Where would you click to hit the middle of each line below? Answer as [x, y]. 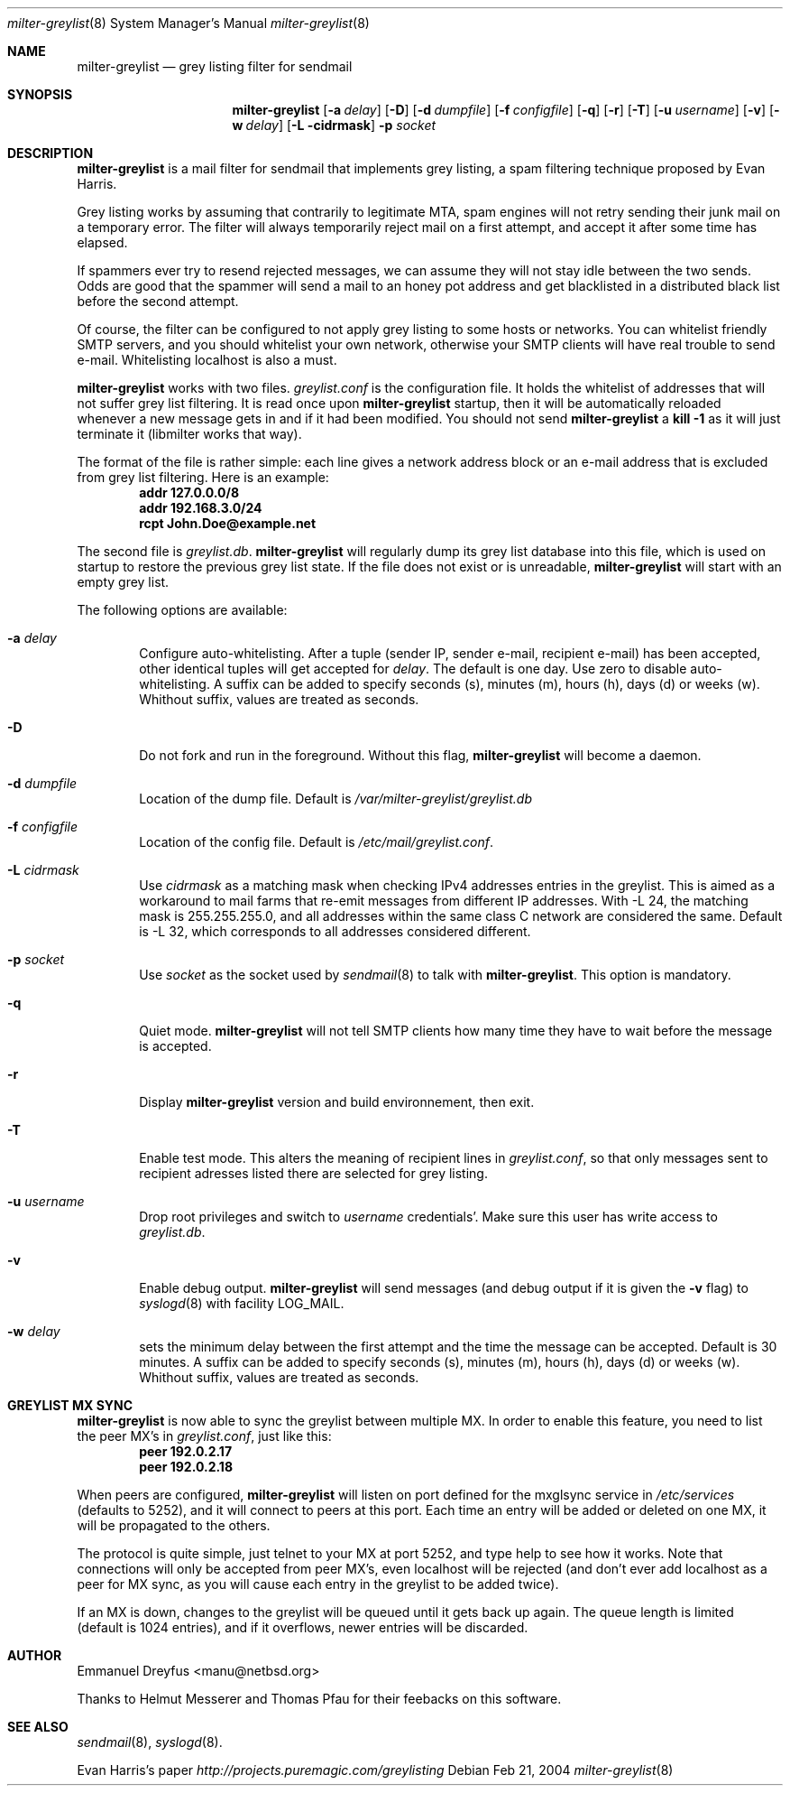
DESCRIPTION [51, 153]
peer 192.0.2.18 [186, 1467]
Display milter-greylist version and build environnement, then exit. [337, 1102]
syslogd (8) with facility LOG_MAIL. [242, 1303]
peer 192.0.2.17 [186, 1451]
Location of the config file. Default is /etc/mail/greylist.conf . [317, 842]
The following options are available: [182, 610]
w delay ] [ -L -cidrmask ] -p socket [334, 125]
